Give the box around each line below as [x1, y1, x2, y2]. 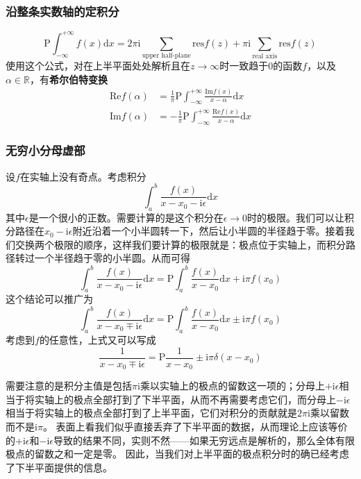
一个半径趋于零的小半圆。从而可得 [34, 251, 190, 265]
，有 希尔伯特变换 [30, 72, 108, 86]
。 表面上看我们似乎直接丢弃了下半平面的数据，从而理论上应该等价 [42, 419, 348, 434]
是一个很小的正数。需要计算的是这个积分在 [28, 210, 224, 224]
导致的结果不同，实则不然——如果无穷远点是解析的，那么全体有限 [53, 432, 355, 447]
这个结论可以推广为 [6, 292, 93, 306]
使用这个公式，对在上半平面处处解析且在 [6, 58, 190, 73]
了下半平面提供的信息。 [6, 460, 112, 474]
